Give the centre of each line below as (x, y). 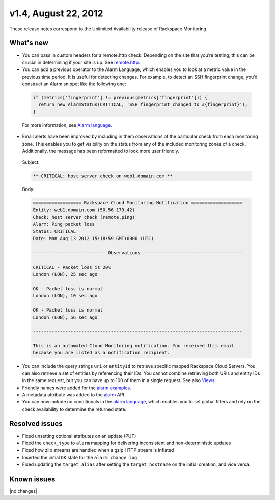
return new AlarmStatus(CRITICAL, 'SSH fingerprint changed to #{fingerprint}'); (143, 104)
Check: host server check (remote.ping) (84, 217)
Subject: (31, 162)
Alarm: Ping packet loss (64, 224)
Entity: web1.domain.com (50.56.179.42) (84, 210)
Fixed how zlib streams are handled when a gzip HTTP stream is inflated (98, 450)
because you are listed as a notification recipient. (101, 353)
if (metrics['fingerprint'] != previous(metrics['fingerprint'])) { (120, 97)
